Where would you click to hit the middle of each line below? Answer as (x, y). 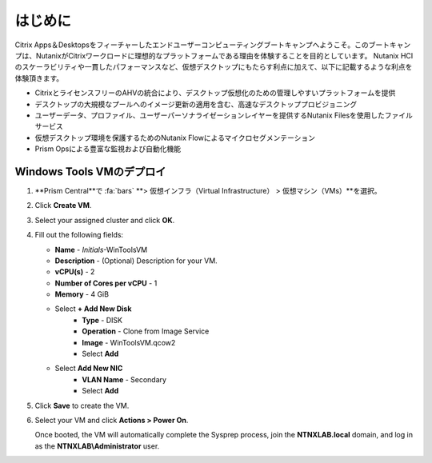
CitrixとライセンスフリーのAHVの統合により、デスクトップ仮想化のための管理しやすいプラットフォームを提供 (215, 93)
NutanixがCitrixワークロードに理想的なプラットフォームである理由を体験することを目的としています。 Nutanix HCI (224, 55)
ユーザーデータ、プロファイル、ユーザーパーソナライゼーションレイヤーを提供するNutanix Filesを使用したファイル (224, 115)
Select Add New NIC (89, 369)
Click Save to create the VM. (82, 405)
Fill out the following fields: (79, 235)
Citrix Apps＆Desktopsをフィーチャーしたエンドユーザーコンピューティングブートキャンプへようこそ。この (192, 45)
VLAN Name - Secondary (124, 379)
